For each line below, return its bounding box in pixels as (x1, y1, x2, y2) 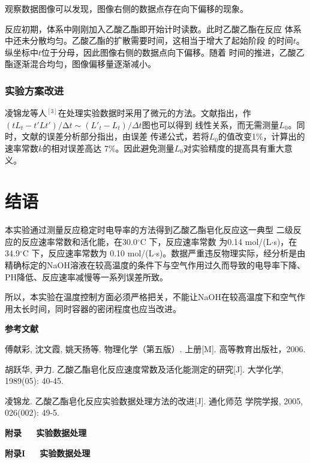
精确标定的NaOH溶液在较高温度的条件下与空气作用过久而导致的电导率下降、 (5, 259, 305, 271)
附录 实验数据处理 (5, 426, 87, 438)
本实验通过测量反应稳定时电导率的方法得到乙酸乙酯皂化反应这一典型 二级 (5, 223, 293, 236)
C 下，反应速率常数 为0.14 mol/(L (140, 235, 272, 247)
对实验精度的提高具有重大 (183, 141, 284, 154)
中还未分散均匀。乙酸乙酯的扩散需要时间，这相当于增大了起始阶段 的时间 (5, 34, 293, 47)
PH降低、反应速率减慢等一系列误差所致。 (5, 270, 168, 283)
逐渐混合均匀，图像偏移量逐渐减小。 (13, 58, 156, 70)
